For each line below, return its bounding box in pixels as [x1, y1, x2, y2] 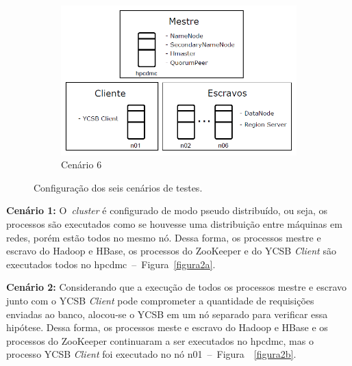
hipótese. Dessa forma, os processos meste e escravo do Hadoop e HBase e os [6, 320, 328, 335]
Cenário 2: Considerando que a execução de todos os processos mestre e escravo [6, 280, 347, 294]
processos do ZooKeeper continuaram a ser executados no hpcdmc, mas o [6, 333, 314, 348]
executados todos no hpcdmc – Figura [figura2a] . [6, 257, 216, 271]
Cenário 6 [61, 157, 102, 172]
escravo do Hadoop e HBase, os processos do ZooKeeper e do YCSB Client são [6, 244, 336, 258]
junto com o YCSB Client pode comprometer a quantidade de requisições [6, 293, 314, 308]
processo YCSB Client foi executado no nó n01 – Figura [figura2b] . [6, 347, 297, 361]
